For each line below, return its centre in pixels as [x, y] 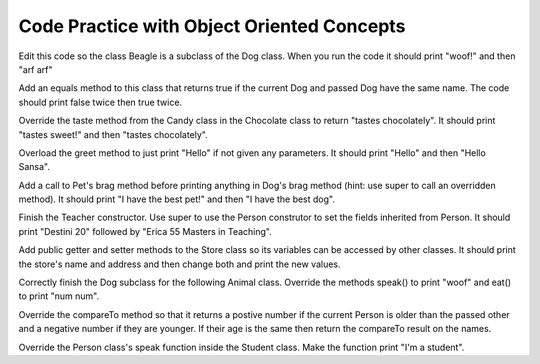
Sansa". [34, 167]
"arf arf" [36, 69]
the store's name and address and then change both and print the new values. [179, 264]
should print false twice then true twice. [100, 102]
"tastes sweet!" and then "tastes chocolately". [113, 134]
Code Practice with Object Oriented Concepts [212, 26]
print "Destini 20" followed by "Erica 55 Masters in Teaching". [145, 231]
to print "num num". [59, 296]
